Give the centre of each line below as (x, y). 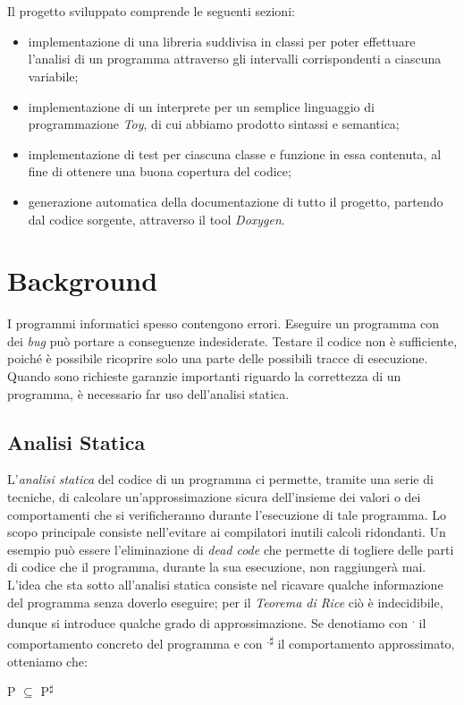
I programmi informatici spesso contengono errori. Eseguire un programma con (224, 323)
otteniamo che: (47, 661)
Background (83, 280)
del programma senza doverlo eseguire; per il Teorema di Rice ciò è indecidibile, (225, 602)
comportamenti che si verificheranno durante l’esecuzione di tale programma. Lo (227, 514)
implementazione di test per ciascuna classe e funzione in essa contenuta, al (235, 153)
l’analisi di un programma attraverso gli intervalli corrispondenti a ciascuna (235, 59)
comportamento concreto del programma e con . (139, 642)
